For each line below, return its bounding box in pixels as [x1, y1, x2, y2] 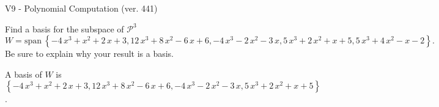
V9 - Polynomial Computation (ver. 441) [5, 2, 158, 14]
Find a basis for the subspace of [5, 22, 124, 35]
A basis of [5, 67, 42, 80]
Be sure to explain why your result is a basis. [5, 47, 174, 60]
